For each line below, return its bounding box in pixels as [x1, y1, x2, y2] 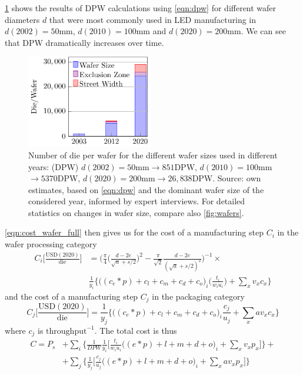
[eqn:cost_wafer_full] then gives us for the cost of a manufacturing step [5, 226, 264, 238]
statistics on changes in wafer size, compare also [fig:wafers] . [28, 206, 244, 218]
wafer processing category [5, 238, 97, 250]
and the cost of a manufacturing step [5, 290, 138, 302]
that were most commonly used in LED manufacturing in [49, 13, 257, 25]
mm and [136, 25, 167, 37]
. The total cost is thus [94, 324, 177, 336]
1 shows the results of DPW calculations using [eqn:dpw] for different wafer [5, 2, 277, 14]
